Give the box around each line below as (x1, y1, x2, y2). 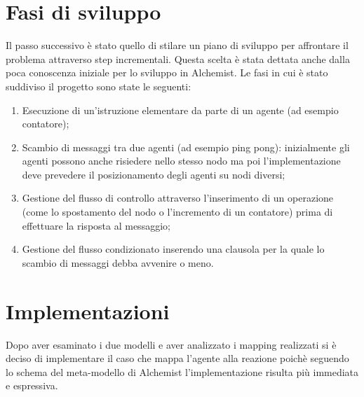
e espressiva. (6, 378, 58, 393)
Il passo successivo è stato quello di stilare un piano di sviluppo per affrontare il (6, 38, 349, 53)
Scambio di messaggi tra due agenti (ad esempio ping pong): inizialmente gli (22, 139, 350, 154)
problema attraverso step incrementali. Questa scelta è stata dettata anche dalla (6, 51, 350, 66)
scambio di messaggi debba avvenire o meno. (22, 255, 214, 270)
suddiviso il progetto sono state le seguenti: (6, 78, 191, 93)
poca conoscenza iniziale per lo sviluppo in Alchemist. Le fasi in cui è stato (6, 65, 328, 80)
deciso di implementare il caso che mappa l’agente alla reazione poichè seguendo (6, 351, 349, 365)
